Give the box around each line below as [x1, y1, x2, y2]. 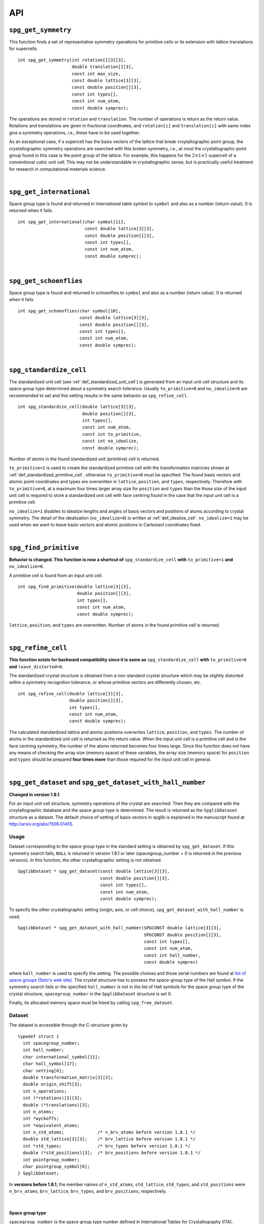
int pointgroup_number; [22, 1157, 80, 1162]
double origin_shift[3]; [22, 1082, 83, 1087]
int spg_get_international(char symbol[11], [18, 219, 127, 225]
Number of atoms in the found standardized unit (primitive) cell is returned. [9, 456, 160, 462]
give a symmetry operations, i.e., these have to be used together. [9, 130, 140, 136]
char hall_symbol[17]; [22, 1061, 77, 1067]
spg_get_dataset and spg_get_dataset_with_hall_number [9, 778, 206, 787]
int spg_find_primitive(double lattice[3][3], [18, 584, 132, 589]
